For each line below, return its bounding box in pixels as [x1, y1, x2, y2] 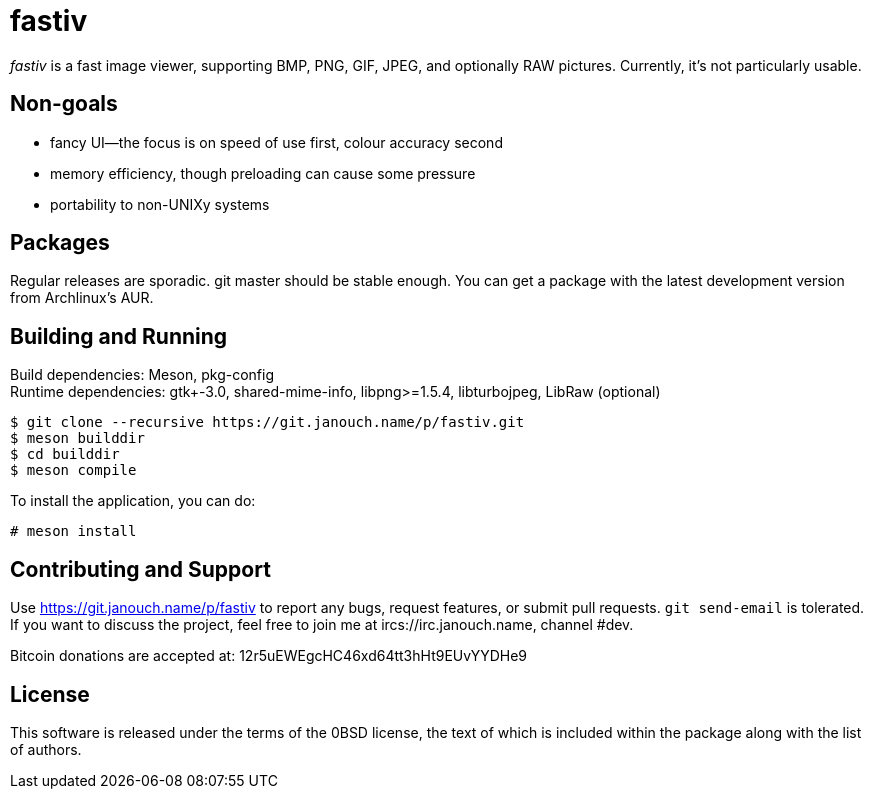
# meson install [10, 523, 137, 540]
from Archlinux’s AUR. [10, 289, 154, 307]
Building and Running [10, 323, 228, 349]
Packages [10, 230, 110, 256]
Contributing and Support [10, 556, 271, 582]
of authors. [10, 740, 82, 758]
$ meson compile [10, 462, 137, 479]
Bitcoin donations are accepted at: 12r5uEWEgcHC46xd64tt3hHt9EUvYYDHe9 [10, 647, 527, 665]
